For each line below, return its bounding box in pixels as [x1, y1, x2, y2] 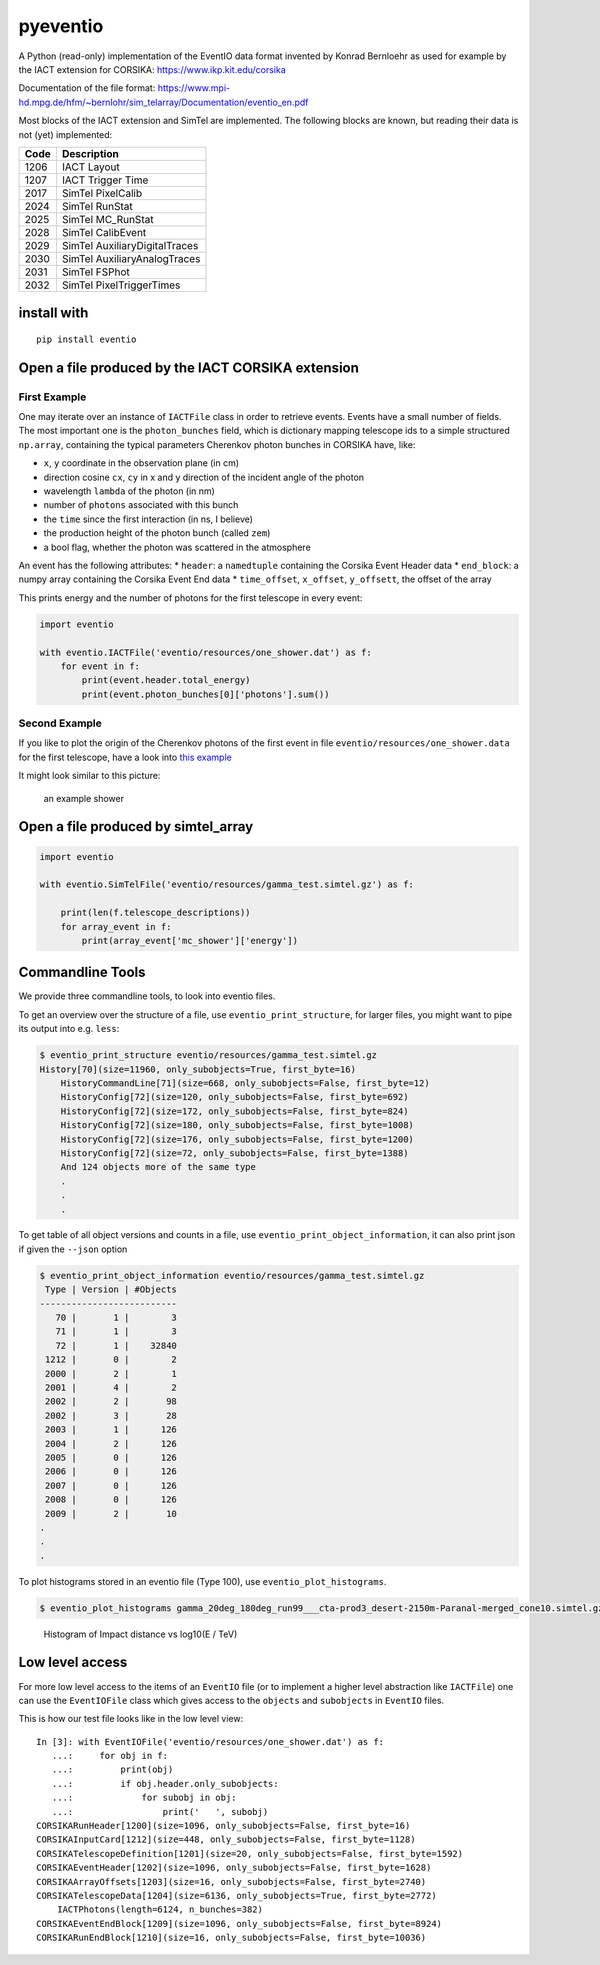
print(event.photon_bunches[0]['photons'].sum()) [81, 688, 330, 700]
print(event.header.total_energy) [81, 675, 251, 686]
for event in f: [60, 660, 140, 672]
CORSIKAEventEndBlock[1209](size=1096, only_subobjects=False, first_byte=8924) [36, 1918, 443, 1929]
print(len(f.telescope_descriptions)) [60, 907, 251, 919]
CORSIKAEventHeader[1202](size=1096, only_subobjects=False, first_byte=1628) [36, 1862, 432, 1874]
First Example [18, 390, 87, 404]
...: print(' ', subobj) [51, 1806, 269, 1817]
